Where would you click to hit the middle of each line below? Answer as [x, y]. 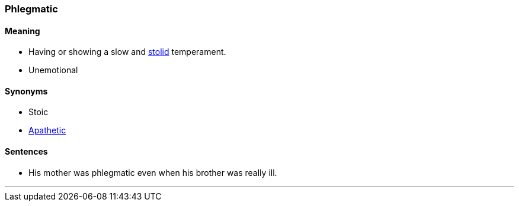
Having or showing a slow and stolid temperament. [127, 52]
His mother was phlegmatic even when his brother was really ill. [153, 172]
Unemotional [53, 70]
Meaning [23, 31]
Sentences [26, 152]
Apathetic [47, 130]
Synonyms [26, 91]
